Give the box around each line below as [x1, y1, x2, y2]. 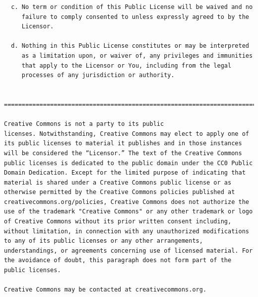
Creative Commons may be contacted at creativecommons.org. [4, 286, 207, 294]
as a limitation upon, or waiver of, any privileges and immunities [21, 52, 253, 59]
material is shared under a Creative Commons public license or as [4, 179, 232, 186]
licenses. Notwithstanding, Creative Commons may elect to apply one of [4, 130, 249, 137]
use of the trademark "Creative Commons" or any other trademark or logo [4, 208, 253, 215]
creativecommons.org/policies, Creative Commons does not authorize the [4, 198, 249, 205]
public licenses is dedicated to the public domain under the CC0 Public [4, 159, 253, 167]
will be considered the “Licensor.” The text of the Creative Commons [4, 149, 242, 157]
